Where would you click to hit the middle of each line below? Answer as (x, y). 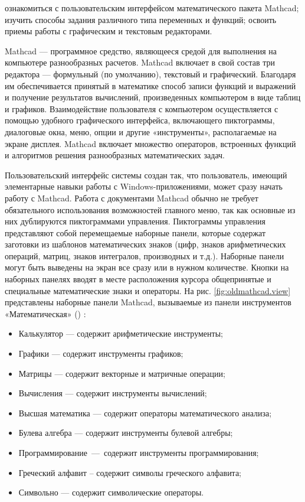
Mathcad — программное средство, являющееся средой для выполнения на (141, 50)
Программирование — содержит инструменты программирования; (139, 452)
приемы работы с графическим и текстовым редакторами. (109, 31)
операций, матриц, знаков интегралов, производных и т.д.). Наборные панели (145, 255)
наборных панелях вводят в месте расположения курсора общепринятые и (138, 279)
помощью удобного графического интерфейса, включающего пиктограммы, (140, 120)
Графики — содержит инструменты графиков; (101, 353)
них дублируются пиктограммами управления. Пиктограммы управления (135, 221)
